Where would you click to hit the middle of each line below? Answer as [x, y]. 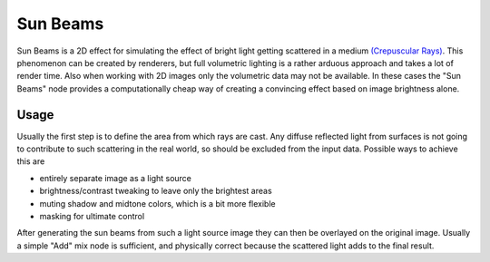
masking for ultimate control [92, 216]
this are [31, 161]
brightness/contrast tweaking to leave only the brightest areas [156, 191]
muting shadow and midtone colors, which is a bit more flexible [157, 203]
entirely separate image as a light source [116, 178]
